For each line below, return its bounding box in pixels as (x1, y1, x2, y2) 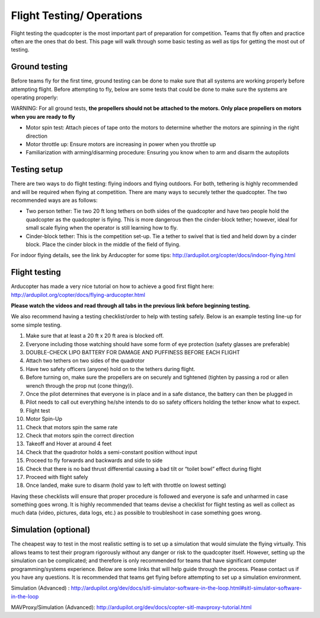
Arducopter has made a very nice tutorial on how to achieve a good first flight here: (11, 283, 215, 290)
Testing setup (11, 164, 63, 175)
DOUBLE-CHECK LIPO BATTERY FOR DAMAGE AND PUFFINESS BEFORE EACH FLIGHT (25, 349, 240, 356)
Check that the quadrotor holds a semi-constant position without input (25, 448, 198, 455)
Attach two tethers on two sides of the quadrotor (25, 357, 145, 365)
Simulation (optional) (11, 525, 91, 535)
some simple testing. (11, 321, 62, 328)
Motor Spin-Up (25, 416, 62, 423)
